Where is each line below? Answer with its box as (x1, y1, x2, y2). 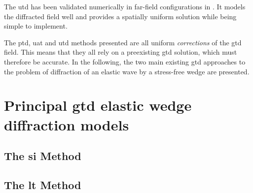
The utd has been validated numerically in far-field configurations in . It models (4, 1, 246, 11)
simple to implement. (4, 21, 68, 31)
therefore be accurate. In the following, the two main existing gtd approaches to (4, 56, 246, 66)
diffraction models (4, 114, 129, 134)
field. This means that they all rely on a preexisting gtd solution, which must (4, 47, 237, 57)
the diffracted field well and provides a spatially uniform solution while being (4, 11, 237, 21)
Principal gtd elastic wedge (4, 95, 192, 115)
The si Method (4, 148, 81, 163)
